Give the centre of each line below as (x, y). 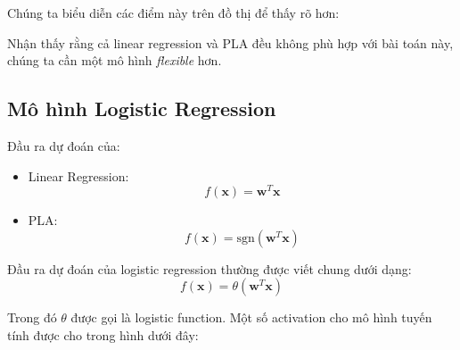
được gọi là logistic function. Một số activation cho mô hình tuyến (251, 317)
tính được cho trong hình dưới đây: (103, 335)
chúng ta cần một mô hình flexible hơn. (115, 60)
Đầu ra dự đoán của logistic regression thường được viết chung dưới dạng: (209, 268)
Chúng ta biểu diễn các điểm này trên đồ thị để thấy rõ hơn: (173, 12)
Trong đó (32, 317)
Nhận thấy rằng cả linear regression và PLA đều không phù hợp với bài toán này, (230, 42)
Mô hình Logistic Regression (142, 108)
